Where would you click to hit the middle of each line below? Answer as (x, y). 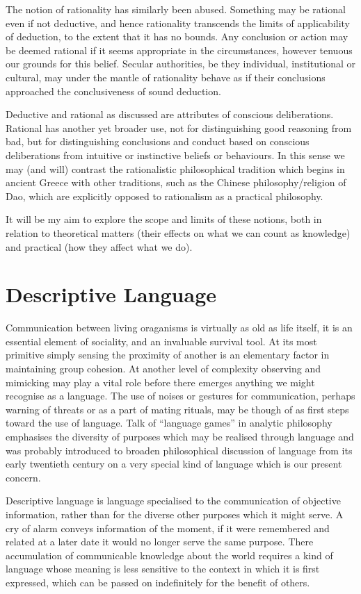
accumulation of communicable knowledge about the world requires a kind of (169, 555)
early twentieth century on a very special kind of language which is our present (174, 464)
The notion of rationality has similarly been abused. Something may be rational (176, 9)
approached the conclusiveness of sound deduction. (113, 91)
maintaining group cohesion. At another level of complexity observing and (163, 368)
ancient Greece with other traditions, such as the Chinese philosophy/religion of (176, 182)
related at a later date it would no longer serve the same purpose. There (160, 542)
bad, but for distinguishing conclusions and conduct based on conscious (158, 141)
